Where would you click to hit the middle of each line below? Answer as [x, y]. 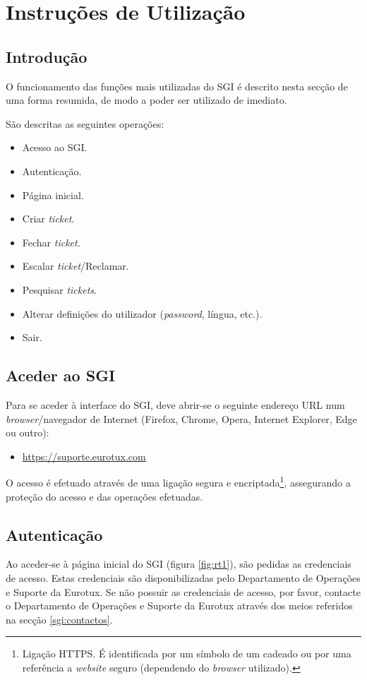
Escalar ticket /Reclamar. [76, 266]
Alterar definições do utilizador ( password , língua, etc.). [142, 313]
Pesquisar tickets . [59, 289]
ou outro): [28, 433]
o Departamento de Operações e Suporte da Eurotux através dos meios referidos [179, 606]
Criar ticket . [48, 219]
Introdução [47, 56]
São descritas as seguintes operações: [85, 123]
